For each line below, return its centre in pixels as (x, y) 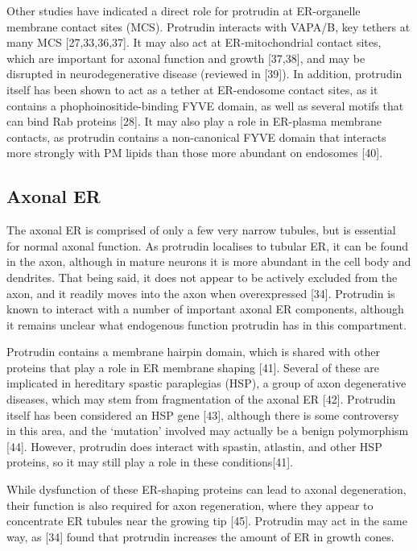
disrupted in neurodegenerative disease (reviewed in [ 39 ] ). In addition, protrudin (204, 74)
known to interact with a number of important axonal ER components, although (205, 309)
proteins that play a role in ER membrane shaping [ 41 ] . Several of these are (193, 367)
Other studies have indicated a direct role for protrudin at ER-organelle (184, 10)
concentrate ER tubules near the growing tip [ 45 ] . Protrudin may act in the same (207, 521)
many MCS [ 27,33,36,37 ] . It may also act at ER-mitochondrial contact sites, (194, 42)
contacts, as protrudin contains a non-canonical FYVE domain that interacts (196, 137)
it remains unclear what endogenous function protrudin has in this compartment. (206, 324)
